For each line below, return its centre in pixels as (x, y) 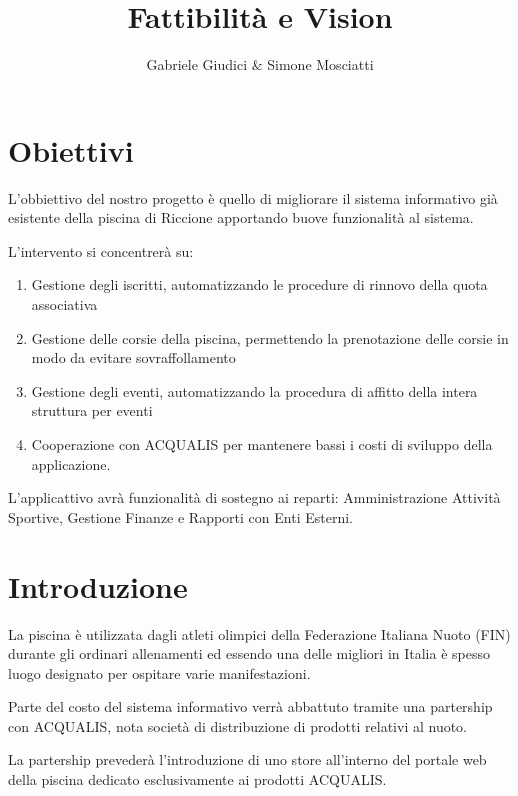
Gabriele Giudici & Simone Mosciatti (260, 64)
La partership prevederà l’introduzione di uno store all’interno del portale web (247, 759)
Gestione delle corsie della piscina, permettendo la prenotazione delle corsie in (270, 337)
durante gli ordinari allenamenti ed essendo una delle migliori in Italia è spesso (249, 653)
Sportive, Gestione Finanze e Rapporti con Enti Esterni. (180, 516)
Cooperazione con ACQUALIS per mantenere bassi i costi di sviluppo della (262, 444)
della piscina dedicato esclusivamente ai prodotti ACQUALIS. (197, 779)
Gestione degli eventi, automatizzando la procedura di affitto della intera (254, 390)
